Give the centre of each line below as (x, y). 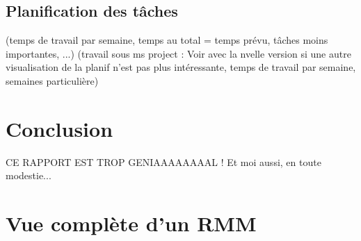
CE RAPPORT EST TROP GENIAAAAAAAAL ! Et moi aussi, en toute (163, 161)
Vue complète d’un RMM (131, 223)
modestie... (29, 175)
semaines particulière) (52, 80)
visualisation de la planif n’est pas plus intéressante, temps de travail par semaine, (181, 67)
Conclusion (59, 128)
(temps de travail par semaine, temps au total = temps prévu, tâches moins (167, 40)
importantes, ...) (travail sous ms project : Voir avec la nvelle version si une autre (178, 53)
